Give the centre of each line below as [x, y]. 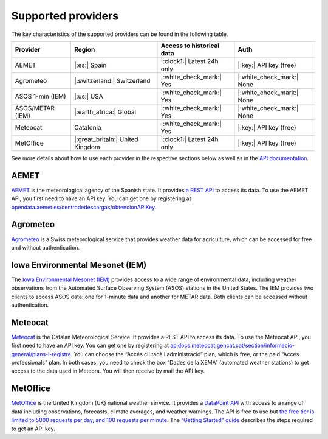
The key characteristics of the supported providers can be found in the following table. [120, 34]
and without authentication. [46, 247]
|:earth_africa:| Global [105, 111]
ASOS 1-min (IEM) [40, 96]
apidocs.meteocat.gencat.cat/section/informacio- [233, 346]
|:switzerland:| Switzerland [112, 80]
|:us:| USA [88, 96]
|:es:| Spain [90, 65]
